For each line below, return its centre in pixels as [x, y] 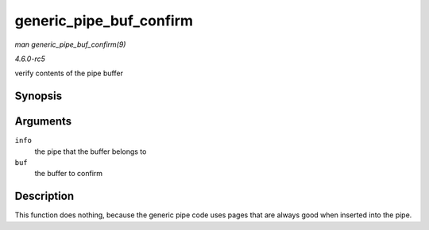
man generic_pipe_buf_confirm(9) [70, 44]
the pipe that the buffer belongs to [91, 151]
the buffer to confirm [69, 174]
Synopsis [39, 96]
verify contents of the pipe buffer [69, 73]
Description [44, 196]
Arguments [43, 122]
